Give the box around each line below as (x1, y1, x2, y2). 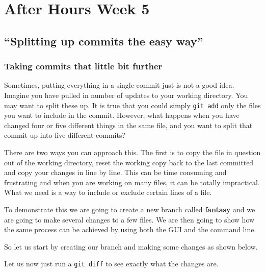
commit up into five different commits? (4, 130, 126, 140)
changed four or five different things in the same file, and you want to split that (4, 119, 253, 130)
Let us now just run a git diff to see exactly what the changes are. (4, 258, 219, 269)
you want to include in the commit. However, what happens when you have (4, 110, 240, 120)
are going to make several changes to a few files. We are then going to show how (4, 214, 255, 225)
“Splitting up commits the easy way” (4, 33, 203, 48)
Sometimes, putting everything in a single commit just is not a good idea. (4, 80, 234, 90)
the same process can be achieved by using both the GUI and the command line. (4, 224, 256, 235)
